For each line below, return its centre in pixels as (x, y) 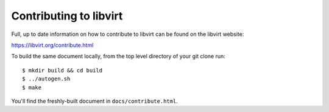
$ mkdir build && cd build (62, 70)
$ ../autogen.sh (46, 79)
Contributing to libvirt (67, 16)
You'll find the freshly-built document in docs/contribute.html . (94, 101)
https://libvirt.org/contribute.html (52, 45)
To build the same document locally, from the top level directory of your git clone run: (118, 56)
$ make (32, 87)
